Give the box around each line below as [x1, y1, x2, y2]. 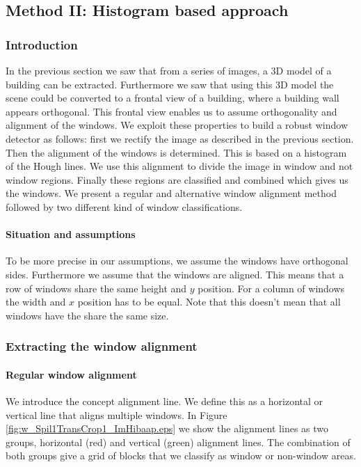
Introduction [6, 35, 78, 53]
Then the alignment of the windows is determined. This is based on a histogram [6, 145, 347, 159]
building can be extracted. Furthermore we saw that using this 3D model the [6, 77, 334, 91]
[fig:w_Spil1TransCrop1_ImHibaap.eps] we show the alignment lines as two [6, 421, 329, 436]
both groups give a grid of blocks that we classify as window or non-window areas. [6, 448, 356, 463]
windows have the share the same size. [6, 308, 169, 322]
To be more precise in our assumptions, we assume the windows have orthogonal [6, 253, 348, 268]
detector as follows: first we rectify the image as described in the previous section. [6, 131, 354, 145]
